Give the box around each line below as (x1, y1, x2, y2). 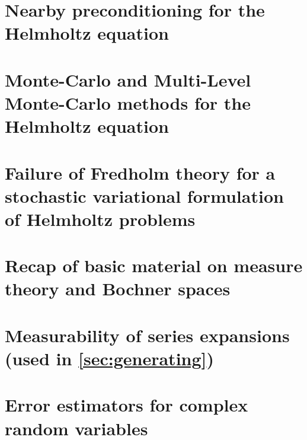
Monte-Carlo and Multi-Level (5, 67, 251, 91)
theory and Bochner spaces (5, 276, 231, 301)
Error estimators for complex (5, 393, 248, 417)
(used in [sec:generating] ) (5, 346, 215, 370)
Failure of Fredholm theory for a (5, 160, 276, 184)
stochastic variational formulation (5, 183, 284, 208)
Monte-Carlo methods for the (5, 90, 251, 114)
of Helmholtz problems (5, 206, 196, 231)
